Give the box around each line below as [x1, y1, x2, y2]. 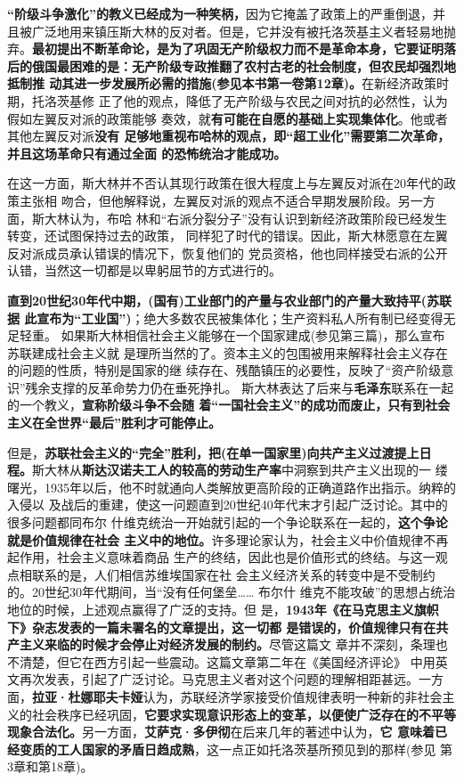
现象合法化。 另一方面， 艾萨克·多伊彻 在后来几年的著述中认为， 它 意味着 [7, 722, 435, 741]
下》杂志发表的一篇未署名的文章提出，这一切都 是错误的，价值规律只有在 [7, 617, 436, 636]
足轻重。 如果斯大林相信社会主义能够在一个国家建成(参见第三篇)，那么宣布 [7, 326, 445, 345]
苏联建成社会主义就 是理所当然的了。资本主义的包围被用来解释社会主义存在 [7, 343, 448, 362]
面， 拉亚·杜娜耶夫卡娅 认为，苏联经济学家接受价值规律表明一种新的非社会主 [7, 687, 455, 705]
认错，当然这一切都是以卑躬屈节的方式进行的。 [7, 261, 281, 280]
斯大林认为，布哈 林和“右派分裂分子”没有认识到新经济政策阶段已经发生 [31, 208, 447, 227]
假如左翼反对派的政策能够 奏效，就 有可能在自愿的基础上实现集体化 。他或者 [7, 109, 448, 127]
